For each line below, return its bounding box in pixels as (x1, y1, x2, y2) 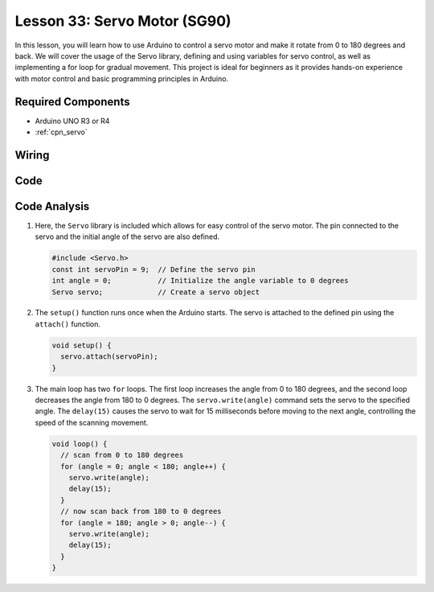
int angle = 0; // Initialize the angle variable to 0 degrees (51, 276, 349, 286)
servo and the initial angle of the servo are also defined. (35, 232, 220, 241)
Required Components (14, 95, 130, 109)
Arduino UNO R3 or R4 (35, 116, 110, 125)
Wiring (14, 148, 50, 162)
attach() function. (35, 319, 100, 329)
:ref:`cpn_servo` (35, 127, 88, 137)
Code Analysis (14, 199, 90, 213)
